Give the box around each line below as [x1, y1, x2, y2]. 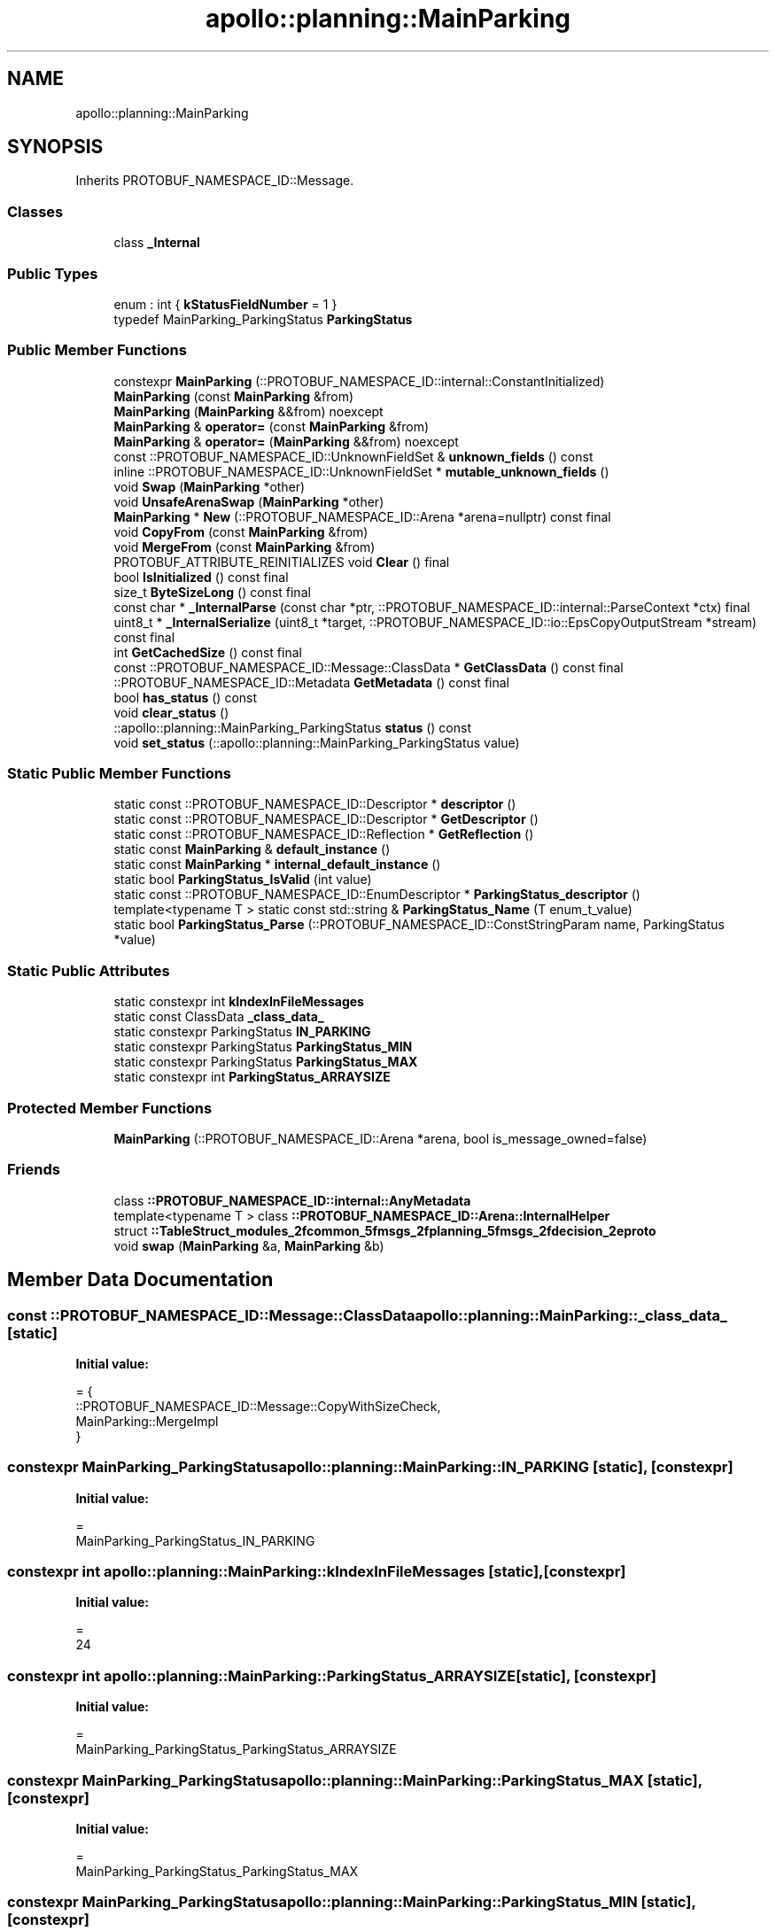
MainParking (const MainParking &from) [113, 388, 354, 404]
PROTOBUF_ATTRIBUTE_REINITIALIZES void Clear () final [113, 554, 450, 570]
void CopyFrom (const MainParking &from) [113, 523, 369, 539]
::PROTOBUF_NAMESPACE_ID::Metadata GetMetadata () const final [113, 674, 509, 690]
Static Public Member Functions [7, 764, 232, 783]
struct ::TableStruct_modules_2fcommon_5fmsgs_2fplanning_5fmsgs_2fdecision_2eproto [113, 1222, 656, 1238]
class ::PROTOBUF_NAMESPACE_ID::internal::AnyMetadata [113, 1192, 471, 1208]
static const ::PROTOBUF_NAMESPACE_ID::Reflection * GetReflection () [113, 826, 534, 842]
